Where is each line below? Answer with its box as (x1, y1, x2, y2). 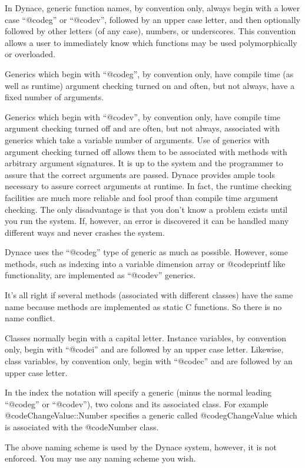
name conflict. (5, 312, 55, 324)
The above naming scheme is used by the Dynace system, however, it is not (5, 440, 277, 453)
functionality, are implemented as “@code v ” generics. (5, 269, 196, 281)
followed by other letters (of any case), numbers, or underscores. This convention (5, 25, 296, 37)
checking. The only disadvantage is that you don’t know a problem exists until (5, 203, 288, 215)
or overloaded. (5, 48, 56, 60)
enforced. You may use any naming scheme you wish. (5, 452, 196, 464)
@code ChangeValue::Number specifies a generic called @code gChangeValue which (5, 409, 297, 421)
